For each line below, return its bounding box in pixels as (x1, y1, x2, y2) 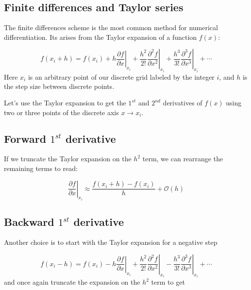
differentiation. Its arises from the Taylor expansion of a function (4, 32, 197, 42)
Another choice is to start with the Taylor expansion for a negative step (4, 237, 218, 247)
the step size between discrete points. (4, 81, 115, 91)
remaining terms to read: (4, 163, 78, 173)
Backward (4, 214, 54, 229)
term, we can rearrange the (142, 154, 223, 164)
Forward (4, 131, 47, 146)
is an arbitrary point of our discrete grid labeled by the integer (28, 71, 215, 82)
